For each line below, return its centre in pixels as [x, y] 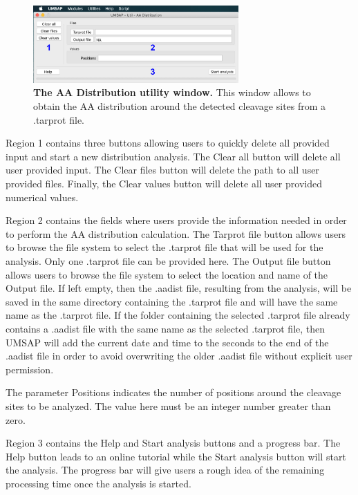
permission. [30, 369]
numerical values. [42, 197]
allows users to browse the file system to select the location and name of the [167, 274]
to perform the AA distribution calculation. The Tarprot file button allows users [176, 233]
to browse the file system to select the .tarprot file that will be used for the [164, 247]
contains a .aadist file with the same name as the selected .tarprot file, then [166, 328]
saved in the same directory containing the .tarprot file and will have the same [172, 301]
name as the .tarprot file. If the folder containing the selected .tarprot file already [178, 315]
